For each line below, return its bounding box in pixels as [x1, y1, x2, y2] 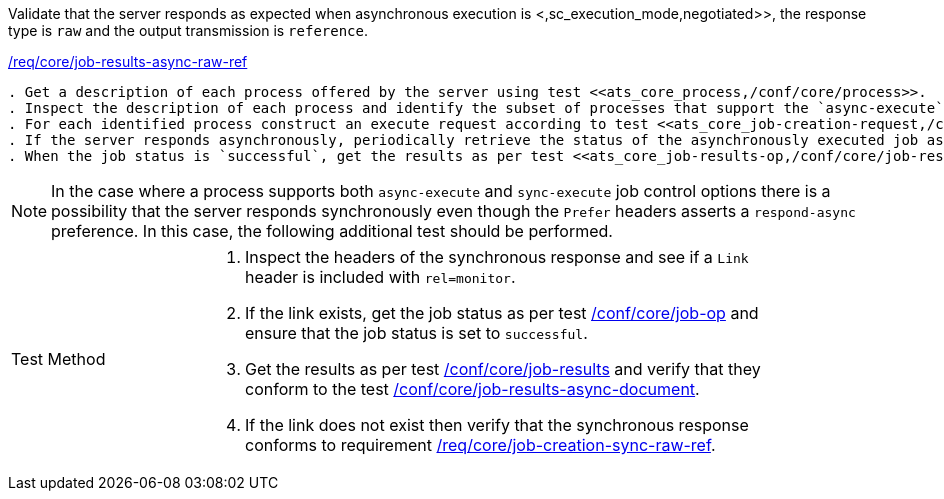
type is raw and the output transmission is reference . [8, 22, 369, 39]
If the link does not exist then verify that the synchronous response [245, 415, 749, 435]
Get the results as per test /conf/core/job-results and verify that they [245, 359, 761, 379]
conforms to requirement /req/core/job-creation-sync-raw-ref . [245, 435, 716, 455]
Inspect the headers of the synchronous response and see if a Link [245, 247, 749, 267]
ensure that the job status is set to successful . [245, 323, 588, 343]
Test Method [11, 349, 106, 369]
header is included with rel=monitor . [245, 267, 516, 287]
